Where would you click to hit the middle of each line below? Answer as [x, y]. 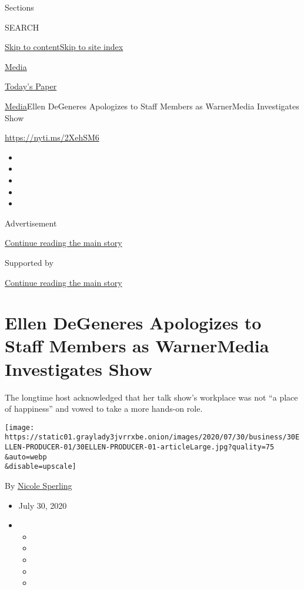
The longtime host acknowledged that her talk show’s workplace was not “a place [151, 397]
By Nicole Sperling [39, 486]
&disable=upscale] [41, 467]
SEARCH [22, 27]
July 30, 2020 [43, 505]
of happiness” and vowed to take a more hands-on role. [104, 409]
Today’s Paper [31, 86]
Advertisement [31, 223]
